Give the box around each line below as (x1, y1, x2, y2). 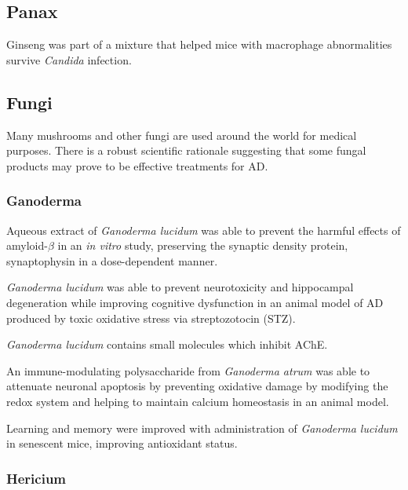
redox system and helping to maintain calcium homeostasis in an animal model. (6, 393, 389, 409)
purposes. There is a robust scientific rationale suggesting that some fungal (6, 142, 366, 159)
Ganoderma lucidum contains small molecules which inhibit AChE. (6, 336, 328, 353)
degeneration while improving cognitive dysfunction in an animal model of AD (6, 294, 384, 310)
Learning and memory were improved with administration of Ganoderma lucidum (6, 419, 398, 436)
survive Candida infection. (6, 51, 132, 68)
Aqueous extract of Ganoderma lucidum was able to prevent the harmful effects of (6, 221, 401, 238)
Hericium (6, 468, 67, 488)
